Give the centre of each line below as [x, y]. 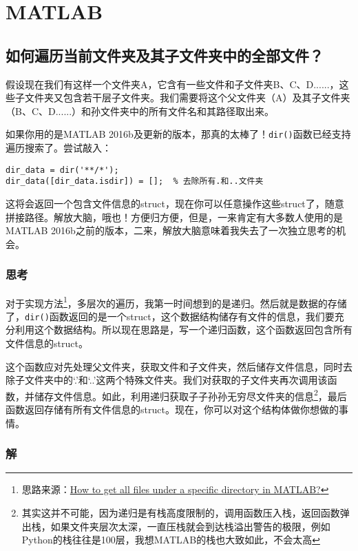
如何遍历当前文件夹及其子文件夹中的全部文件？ [165, 55]
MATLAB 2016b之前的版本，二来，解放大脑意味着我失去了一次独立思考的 [171, 230]
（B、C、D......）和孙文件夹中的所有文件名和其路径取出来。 [140, 111]
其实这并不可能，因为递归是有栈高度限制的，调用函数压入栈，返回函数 [181, 513]
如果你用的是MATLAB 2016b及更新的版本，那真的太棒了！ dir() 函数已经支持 [178, 134]
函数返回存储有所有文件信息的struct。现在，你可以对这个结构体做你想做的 [172, 409]
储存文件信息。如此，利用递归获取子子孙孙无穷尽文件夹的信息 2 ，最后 [190, 395]
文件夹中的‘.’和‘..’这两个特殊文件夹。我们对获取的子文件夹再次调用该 [176, 380]
